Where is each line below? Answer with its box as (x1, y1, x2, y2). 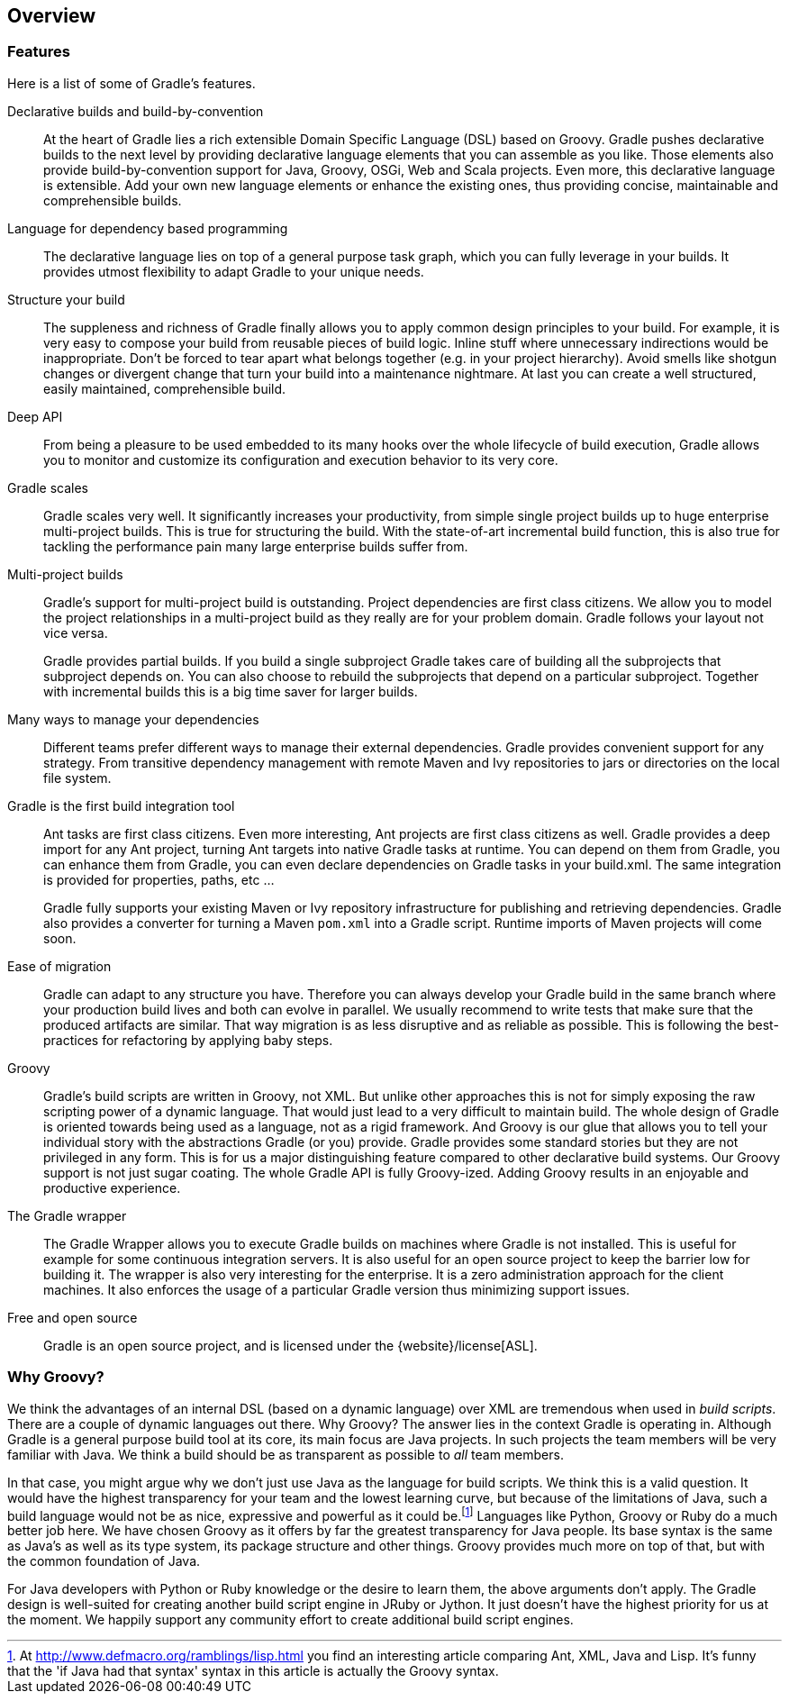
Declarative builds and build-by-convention (7, 103, 264, 119)
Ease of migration (7, 958, 112, 974)
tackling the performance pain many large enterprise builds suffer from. (43, 538, 468, 554)
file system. (43, 769, 112, 786)
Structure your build (7, 291, 125, 307)
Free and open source (7, 1309, 138, 1325)
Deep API (7, 408, 63, 424)
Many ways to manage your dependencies (7, 711, 259, 727)
